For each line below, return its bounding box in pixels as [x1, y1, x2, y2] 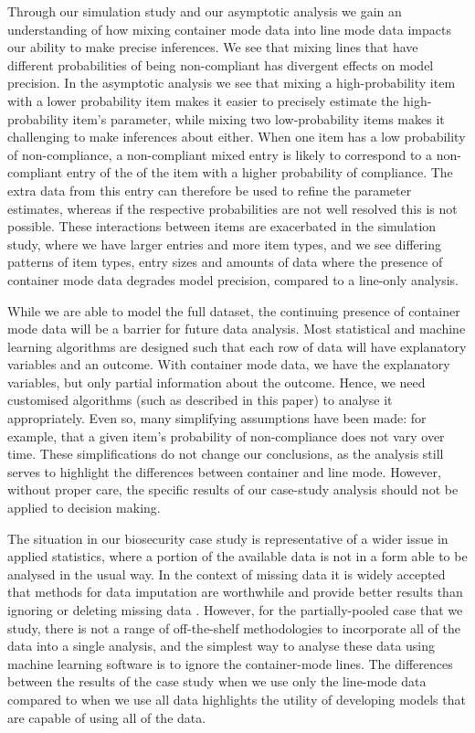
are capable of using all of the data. [7, 707, 206, 727]
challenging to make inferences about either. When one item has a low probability [7, 127, 466, 146]
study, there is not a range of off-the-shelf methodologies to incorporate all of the [7, 618, 460, 637]
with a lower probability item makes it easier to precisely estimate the [7, 90, 399, 110]
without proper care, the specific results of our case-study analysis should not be [7, 480, 459, 499]
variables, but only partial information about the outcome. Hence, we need [7, 372, 426, 391]
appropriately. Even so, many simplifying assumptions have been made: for [7, 409, 427, 428]
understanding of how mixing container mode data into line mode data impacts [7, 19, 451, 38]
